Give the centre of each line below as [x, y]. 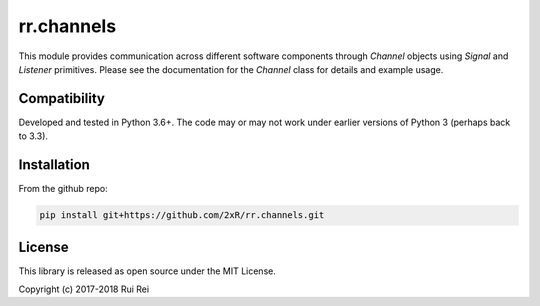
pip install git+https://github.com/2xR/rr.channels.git [182, 215]
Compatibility [61, 98]
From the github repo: [63, 189]
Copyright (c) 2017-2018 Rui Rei [84, 289]
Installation [54, 165]
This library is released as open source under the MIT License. [147, 271]
